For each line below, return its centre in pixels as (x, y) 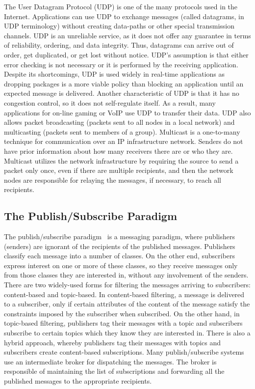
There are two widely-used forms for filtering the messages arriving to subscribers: (127, 285)
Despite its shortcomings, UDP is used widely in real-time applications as (115, 74)
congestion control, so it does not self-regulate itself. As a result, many (110, 102)
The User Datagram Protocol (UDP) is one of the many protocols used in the (121, 6)
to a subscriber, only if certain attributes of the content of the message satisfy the (127, 304)
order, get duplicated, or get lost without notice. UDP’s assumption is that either (126, 54)
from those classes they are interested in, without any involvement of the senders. (126, 275)
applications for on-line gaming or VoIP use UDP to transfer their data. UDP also (127, 112)
